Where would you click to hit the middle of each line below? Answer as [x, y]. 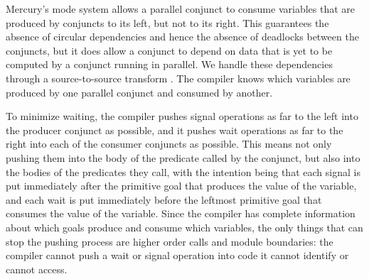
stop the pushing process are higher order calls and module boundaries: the [170, 241]
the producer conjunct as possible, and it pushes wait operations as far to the [175, 130]
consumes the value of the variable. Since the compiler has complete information [181, 213]
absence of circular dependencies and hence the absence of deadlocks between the [182, 37]
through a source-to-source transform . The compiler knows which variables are [178, 78]
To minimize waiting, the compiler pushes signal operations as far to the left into [182, 116]
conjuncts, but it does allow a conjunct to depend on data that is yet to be [169, 50]
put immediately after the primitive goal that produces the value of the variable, [181, 186]
